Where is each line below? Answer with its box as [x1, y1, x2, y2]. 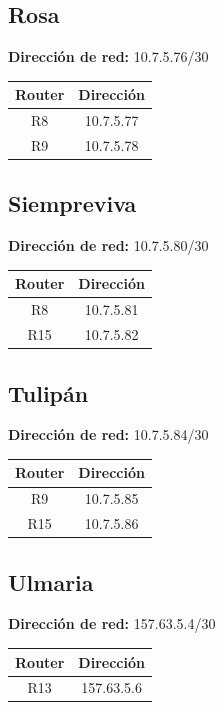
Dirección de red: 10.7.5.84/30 [8, 424, 209, 445]
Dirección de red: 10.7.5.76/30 [8, 46, 209, 67]
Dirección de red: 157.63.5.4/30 [8, 613, 216, 634]
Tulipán [8, 377, 89, 408]
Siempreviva [8, 188, 137, 219]
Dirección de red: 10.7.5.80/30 [8, 235, 209, 256]
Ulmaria [8, 566, 94, 597]
